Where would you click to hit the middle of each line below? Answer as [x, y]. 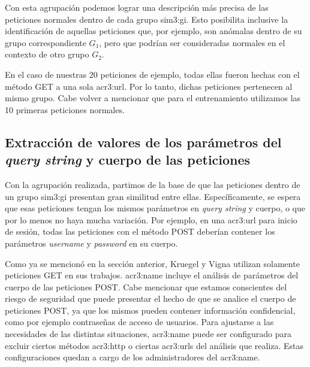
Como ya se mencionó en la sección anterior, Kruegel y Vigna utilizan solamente [152, 263]
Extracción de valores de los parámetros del [143, 142]
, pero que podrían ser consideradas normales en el [192, 42]
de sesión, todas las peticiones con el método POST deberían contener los [140, 231]
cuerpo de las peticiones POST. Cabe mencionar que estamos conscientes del [146, 286]
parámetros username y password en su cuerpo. [91, 243]
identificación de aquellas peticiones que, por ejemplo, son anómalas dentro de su [154, 31]
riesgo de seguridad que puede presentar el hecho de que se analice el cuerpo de [151, 298]
